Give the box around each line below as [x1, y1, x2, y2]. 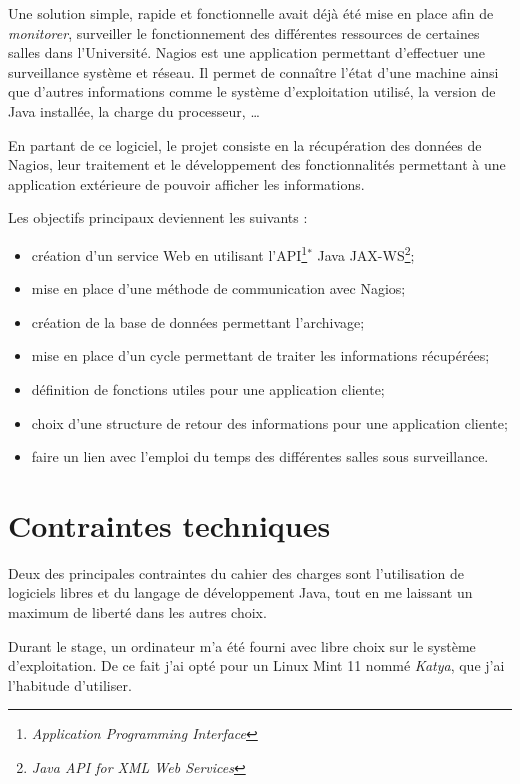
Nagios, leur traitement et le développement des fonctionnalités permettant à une [8, 154, 506, 175]
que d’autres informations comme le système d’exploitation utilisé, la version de [8, 81, 496, 102]
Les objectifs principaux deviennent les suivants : [8, 207, 308, 228]
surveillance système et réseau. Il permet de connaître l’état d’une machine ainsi [8, 61, 499, 82]
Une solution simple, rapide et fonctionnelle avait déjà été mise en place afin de [8, 3, 494, 23]
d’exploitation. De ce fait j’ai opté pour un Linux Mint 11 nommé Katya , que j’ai [8, 655, 505, 676]
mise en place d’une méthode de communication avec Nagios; [31, 278, 406, 299]
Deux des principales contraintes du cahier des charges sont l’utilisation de [8, 562, 464, 583]
